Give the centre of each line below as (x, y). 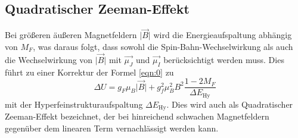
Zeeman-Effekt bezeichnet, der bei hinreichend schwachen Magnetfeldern (137, 116)
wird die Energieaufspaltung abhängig (223, 35)
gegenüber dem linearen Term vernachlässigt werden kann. (112, 128)
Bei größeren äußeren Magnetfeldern (71, 35)
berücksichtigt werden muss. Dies (224, 59)
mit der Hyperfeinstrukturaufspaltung (74, 104)
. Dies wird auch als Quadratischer (230, 104)
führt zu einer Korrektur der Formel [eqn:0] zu (89, 72)
